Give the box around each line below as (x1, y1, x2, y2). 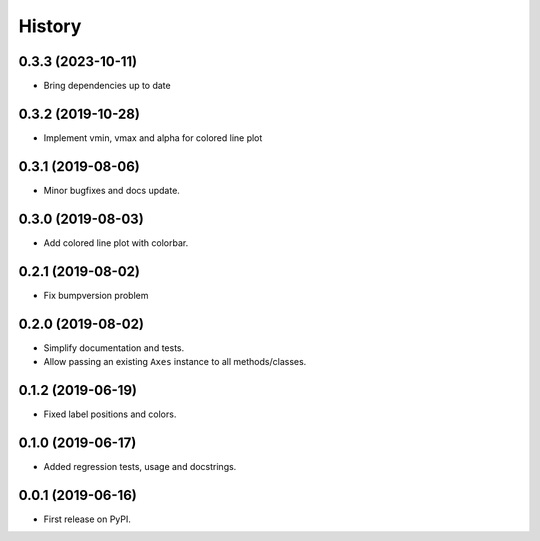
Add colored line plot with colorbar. (43, 236, 189, 249)
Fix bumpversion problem (43, 289, 149, 301)
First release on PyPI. (43, 513, 132, 525)
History (18, 15, 82, 37)
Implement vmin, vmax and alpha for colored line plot (43, 131, 263, 144)
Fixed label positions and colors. (43, 408, 177, 420)
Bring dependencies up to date (43, 80, 171, 92)
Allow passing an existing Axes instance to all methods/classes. (43, 355, 307, 367)
